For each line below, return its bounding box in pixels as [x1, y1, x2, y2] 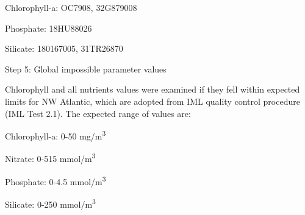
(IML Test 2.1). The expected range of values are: [5, 107, 191, 119]
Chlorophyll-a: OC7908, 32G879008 [5, 1, 137, 13]
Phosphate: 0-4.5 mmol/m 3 [5, 173, 106, 188]
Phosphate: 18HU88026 [5, 21, 92, 34]
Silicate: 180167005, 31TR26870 [5, 42, 123, 55]
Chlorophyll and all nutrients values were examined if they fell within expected [5, 83, 300, 96]
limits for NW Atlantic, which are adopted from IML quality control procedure [5, 94, 300, 107]
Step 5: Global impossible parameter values [5, 62, 167, 75]
